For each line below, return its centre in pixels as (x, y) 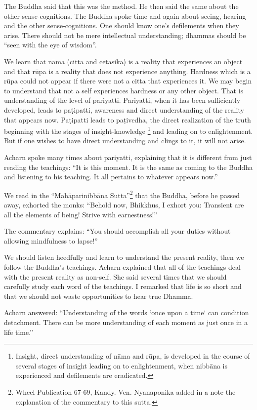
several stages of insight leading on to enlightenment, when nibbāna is (121, 365)
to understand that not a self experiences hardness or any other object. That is (124, 90)
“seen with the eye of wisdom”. (50, 45)
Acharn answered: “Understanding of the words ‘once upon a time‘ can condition (127, 312)
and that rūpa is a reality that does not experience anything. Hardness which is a (127, 71)
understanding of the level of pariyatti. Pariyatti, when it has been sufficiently (122, 100)
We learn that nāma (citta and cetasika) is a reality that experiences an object (123, 61)
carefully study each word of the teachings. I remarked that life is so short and (123, 286)
